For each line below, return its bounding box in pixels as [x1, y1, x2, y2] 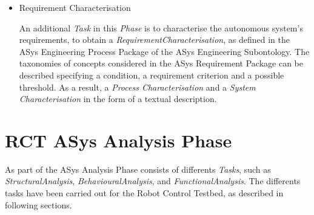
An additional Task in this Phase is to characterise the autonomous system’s [19, 21, 303, 34]
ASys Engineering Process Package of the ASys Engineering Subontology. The [19, 45, 310, 57]
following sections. [5, 198, 72, 211]
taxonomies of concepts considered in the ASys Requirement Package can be [19, 57, 303, 69]
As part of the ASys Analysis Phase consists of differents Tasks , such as [5, 162, 271, 175]
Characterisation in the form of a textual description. [19, 92, 217, 105]
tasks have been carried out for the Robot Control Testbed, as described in [5, 187, 284, 199]
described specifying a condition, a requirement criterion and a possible [19, 68, 284, 81]
